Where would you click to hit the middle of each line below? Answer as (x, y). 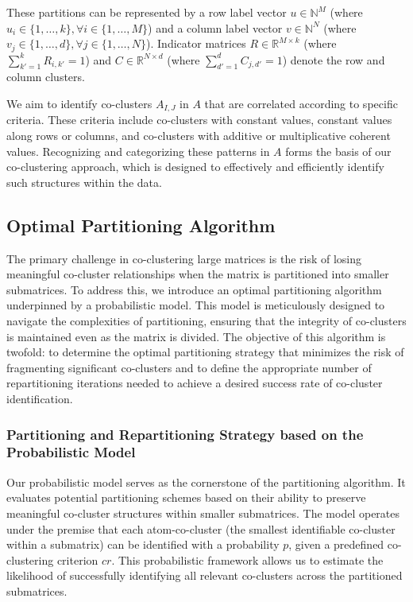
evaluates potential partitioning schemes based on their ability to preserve (186, 497)
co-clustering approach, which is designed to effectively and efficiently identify (195, 167)
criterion (77, 559)
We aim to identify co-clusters (79, 104)
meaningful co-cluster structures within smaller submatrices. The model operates (203, 513)
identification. (40, 398)
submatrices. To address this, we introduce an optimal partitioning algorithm (194, 289)
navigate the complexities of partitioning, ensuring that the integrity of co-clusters (206, 321)
